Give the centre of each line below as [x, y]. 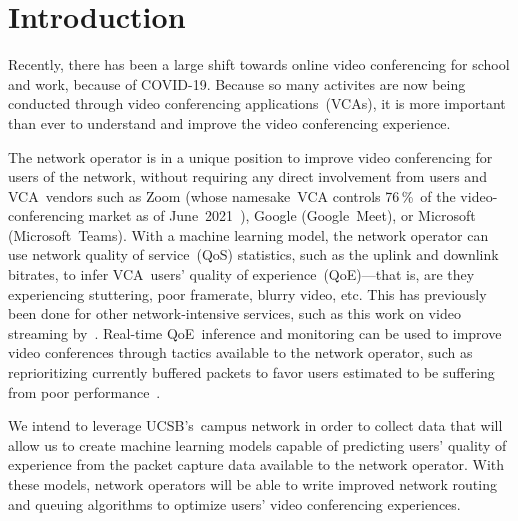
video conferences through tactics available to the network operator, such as [240, 352]
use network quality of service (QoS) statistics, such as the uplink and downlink [253, 254]
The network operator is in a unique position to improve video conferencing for [250, 156]
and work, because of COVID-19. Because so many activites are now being [237, 83]
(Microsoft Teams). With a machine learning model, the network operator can [248, 234]
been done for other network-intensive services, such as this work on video [234, 313]
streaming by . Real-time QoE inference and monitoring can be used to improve [255, 332]
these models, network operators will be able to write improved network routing [252, 484]
